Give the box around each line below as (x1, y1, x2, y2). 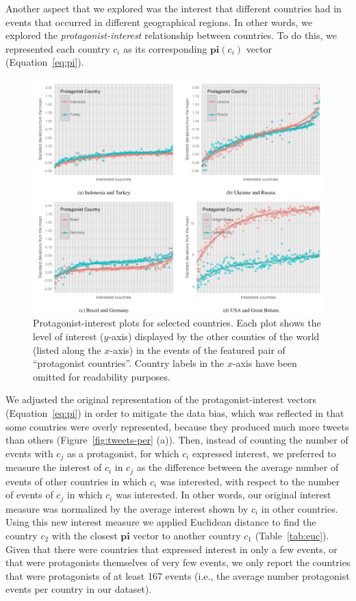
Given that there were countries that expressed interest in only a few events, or (5, 541, 338, 556)
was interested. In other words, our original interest (116, 487, 331, 502)
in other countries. (261, 501, 338, 515)
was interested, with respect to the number (160, 474, 340, 488)
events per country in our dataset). (5, 582, 152, 596)
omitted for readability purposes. (33, 369, 170, 383)
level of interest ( (33, 329, 104, 344)
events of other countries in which (5, 474, 147, 488)
